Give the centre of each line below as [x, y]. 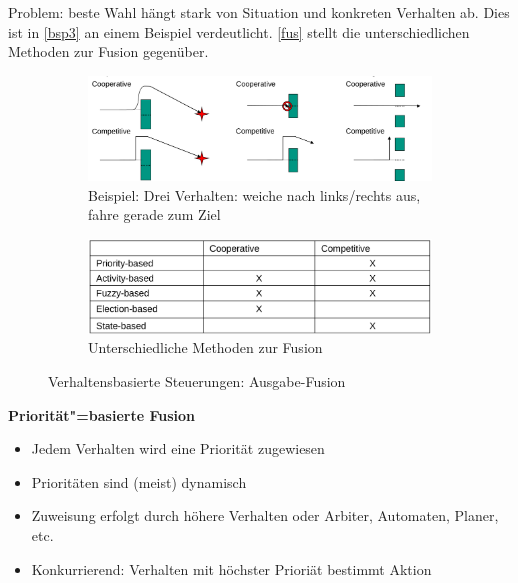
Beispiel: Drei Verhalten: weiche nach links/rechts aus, [254, 194]
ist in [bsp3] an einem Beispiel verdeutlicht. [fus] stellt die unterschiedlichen [239, 31]
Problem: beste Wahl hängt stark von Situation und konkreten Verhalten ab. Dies [259, 12]
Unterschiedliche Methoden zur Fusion [205, 347]
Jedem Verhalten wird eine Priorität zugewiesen [178, 448]
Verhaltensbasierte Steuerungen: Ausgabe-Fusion [197, 380]
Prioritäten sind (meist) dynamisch [139, 481]
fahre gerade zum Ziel [154, 214]
